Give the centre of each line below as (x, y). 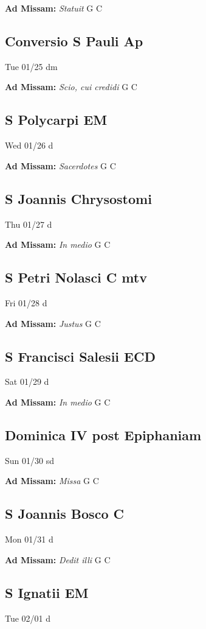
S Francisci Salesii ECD (80, 356)
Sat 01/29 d (27, 381)
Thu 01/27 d (29, 224)
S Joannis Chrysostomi (78, 198)
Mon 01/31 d (29, 539)
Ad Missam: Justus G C (53, 323)
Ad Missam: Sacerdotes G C (60, 165)
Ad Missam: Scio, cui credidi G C (71, 87)
